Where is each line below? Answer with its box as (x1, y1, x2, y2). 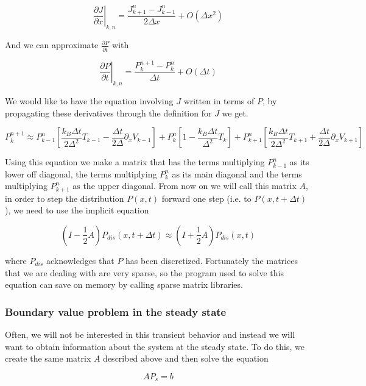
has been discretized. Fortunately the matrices (125, 254, 298, 266)
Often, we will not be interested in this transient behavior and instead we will (5, 327, 295, 340)
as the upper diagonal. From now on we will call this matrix (72, 179, 297, 192)
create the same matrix (5, 352, 91, 365)
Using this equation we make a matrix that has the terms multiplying (5, 155, 265, 168)
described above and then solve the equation (103, 352, 269, 365)
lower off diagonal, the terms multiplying (5, 167, 157, 180)
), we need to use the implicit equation (5, 204, 149, 216)
